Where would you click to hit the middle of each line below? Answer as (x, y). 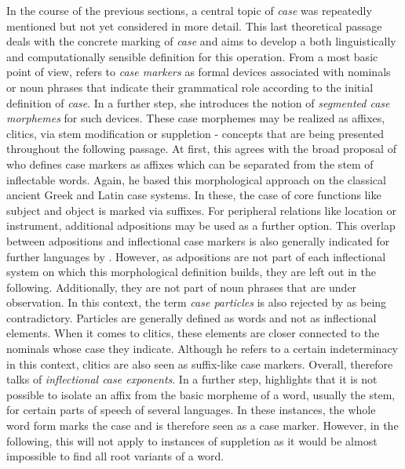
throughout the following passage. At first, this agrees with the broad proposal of (201, 149)
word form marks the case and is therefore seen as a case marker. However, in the (202, 425)
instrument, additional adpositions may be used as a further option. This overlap (201, 225)
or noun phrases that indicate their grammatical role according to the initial (190, 87)
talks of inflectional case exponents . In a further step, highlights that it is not (192, 379)
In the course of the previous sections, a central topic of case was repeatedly (189, 10)
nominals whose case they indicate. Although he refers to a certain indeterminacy (202, 349)
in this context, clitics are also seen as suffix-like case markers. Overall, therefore (200, 364)
